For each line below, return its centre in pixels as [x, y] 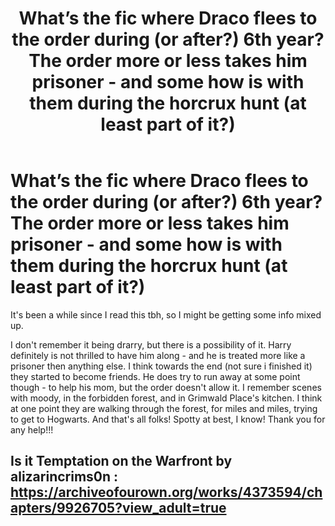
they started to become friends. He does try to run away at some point [155, 376]
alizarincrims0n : [64, 477]
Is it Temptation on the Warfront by [121, 461]
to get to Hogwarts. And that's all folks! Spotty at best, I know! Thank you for [168, 419]
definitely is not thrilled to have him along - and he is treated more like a [158, 355]
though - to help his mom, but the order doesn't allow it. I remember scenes [166, 387]
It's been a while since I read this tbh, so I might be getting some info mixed [166, 314]
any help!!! [32, 429]
